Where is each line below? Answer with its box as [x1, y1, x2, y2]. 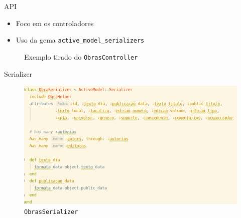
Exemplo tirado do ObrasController [24, 51, 138, 62]
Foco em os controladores [16, 18, 94, 28]
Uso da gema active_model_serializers [16, 35, 145, 45]
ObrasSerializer [24, 208, 78, 215]
